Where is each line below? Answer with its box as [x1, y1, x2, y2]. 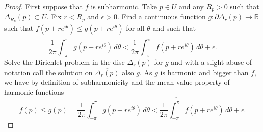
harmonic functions [4, 86, 64, 97]
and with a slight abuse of [171, 57, 252, 68]
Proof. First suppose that [4, 1, 83, 11]
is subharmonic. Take [91, 1, 157, 11]
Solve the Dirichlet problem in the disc [4, 57, 125, 68]
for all [126, 23, 145, 34]
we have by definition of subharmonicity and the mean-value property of [4, 77, 230, 87]
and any [178, 1, 204, 11]
